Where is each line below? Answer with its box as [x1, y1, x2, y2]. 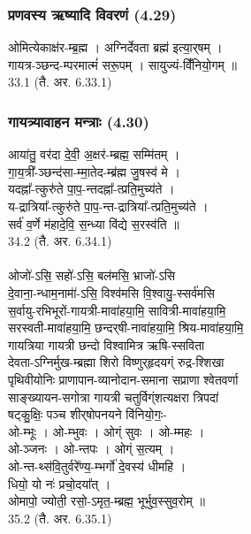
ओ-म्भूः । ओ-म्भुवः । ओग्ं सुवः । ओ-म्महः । [8, 422, 205, 440]
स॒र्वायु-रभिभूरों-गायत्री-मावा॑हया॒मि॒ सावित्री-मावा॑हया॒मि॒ [8, 301, 226, 319]
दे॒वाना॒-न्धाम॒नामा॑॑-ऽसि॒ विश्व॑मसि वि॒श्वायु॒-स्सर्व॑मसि [8, 283, 215, 301]
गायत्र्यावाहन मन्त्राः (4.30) [8, 110, 149, 132]
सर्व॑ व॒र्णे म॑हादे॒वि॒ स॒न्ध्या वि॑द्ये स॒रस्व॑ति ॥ [8, 214, 179, 233]
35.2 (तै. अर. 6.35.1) [8, 508, 112, 527]
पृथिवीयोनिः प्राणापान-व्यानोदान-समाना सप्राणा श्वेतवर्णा [8, 370, 239, 388]
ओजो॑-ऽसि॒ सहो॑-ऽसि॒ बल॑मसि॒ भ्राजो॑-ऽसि [8, 266, 176, 285]
